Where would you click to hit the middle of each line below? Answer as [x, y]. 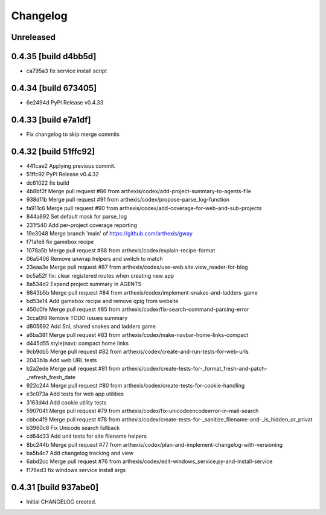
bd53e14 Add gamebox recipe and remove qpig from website [102, 301]
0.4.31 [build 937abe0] [55, 487]
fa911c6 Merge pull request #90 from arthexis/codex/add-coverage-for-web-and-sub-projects [144, 208]
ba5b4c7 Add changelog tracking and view [80, 453]
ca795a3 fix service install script [67, 71]
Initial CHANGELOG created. [61, 502]
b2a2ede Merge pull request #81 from [73, 369]
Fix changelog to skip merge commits [73, 134]
